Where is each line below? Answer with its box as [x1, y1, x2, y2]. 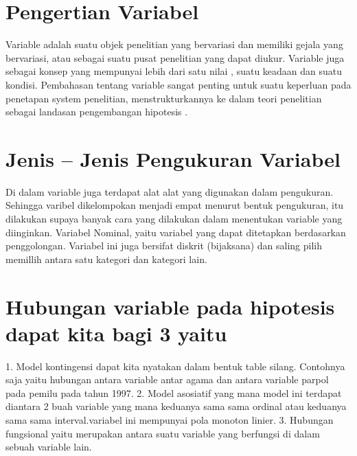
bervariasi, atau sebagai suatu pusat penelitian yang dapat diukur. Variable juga [5, 50, 345, 65]
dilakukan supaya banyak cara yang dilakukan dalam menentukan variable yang [5, 212, 343, 225]
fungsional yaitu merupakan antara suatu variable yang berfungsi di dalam [5, 426, 320, 440]
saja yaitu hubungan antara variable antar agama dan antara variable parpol [5, 372, 329, 387]
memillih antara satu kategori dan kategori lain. [5, 251, 207, 266]
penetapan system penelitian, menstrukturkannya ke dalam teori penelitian [5, 91, 322, 105]
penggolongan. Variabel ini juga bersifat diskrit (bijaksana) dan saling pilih [5, 238, 322, 253]
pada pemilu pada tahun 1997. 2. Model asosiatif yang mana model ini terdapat [5, 385, 342, 400]
